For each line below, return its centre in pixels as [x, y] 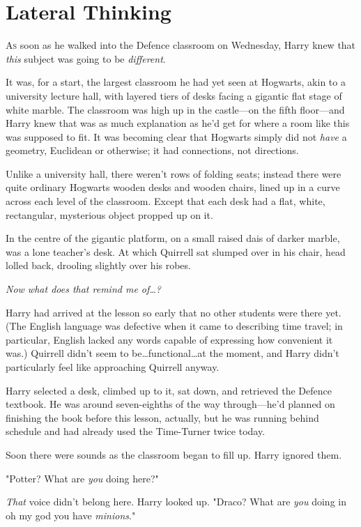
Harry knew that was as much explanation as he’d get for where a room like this [178, 123]
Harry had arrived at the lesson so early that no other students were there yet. [174, 312]
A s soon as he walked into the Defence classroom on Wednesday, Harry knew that [181, 45]
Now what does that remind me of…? [84, 289]
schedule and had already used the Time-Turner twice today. [136, 431]
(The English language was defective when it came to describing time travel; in [174, 326]
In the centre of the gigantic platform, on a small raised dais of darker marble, [173, 238]
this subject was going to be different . [86, 58]
